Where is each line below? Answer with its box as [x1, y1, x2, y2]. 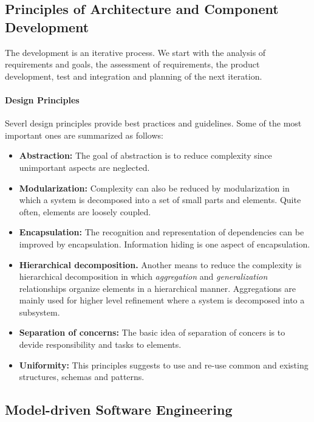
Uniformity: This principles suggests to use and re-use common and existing [19, 358, 309, 371]
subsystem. [19, 305, 60, 318]
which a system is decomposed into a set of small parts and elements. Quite [19, 193, 301, 206]
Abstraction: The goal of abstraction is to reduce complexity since [19, 149, 272, 162]
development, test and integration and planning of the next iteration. [5, 69, 262, 82]
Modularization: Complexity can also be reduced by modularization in [19, 181, 290, 194]
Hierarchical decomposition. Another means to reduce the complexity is [19, 258, 302, 271]
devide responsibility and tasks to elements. [19, 338, 182, 351]
